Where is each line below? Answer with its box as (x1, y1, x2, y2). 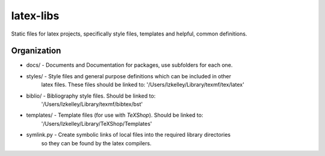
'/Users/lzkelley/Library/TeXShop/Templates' (41, 120, 152, 127)
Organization (11, 46, 61, 56)
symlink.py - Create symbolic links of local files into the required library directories (26, 131, 231, 139)
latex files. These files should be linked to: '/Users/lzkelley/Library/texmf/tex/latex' (41, 81, 245, 89)
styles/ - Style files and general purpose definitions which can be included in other (26, 72, 232, 80)
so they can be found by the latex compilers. (41, 139, 152, 147)
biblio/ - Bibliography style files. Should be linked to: (26, 92, 156, 99)
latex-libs (11, 9, 60, 22)
